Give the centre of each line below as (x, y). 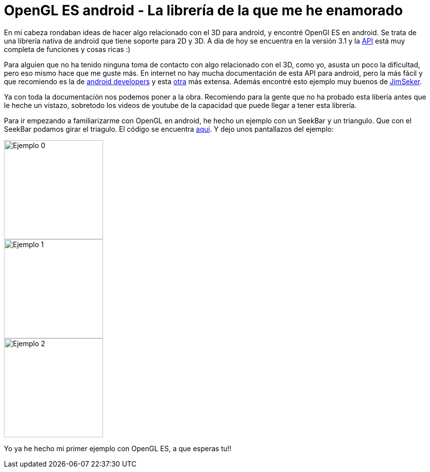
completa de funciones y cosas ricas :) (67, 49)
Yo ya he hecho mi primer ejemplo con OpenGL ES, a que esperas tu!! (118, 448)
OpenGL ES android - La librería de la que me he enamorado (204, 10)
